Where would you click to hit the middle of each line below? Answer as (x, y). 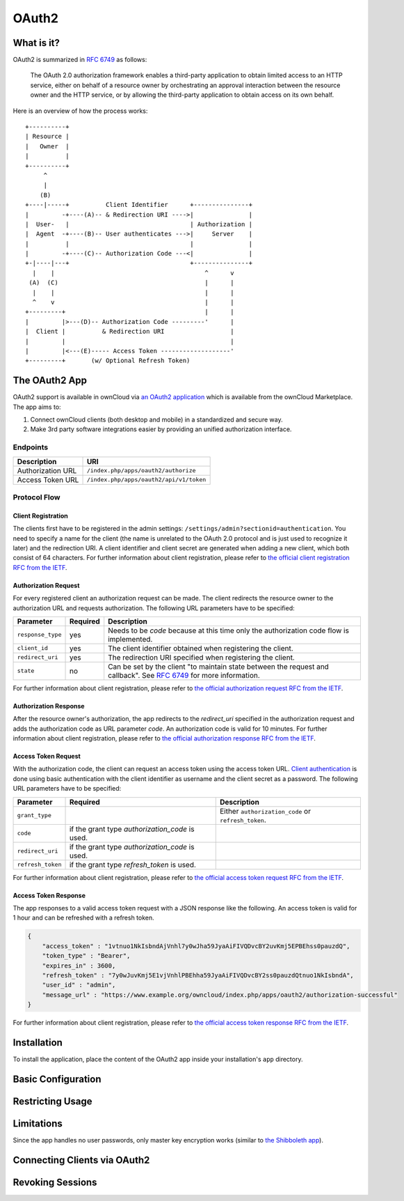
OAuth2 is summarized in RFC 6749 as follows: (80, 60)
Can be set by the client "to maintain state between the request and (219, 667)
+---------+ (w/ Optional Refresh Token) (108, 361)
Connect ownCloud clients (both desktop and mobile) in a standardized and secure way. (156, 420)
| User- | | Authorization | (139, 224)
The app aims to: (37, 407)
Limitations (38, 1123)
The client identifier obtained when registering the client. (201, 648)
